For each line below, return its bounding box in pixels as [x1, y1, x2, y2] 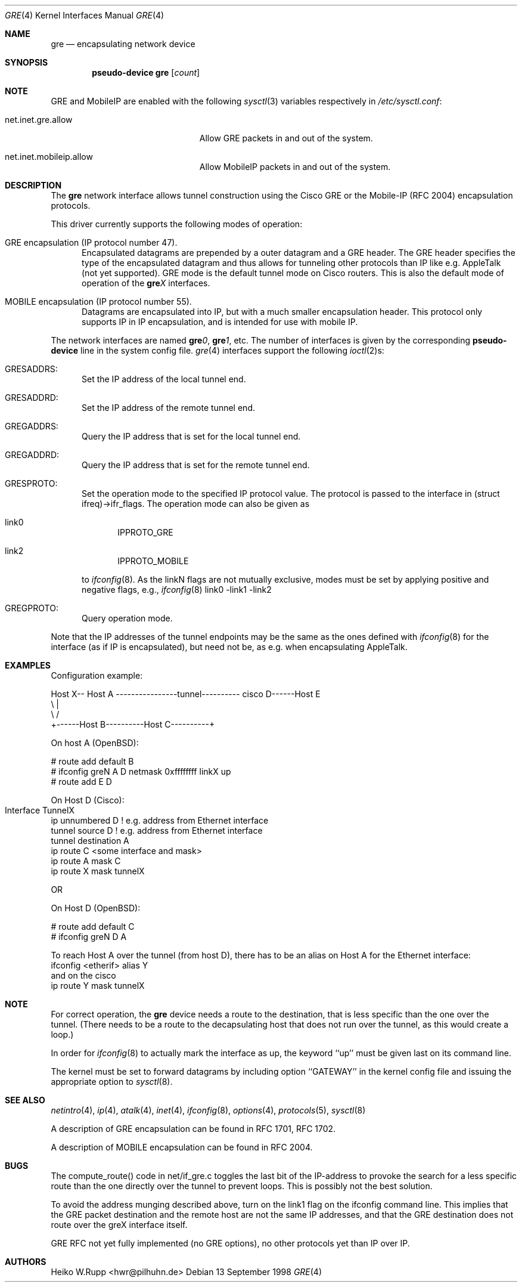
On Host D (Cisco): [51, 795, 125, 805]
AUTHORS [5, 1257, 46, 1267]
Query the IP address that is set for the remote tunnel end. [82, 460, 310, 470]
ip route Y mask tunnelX [51, 980, 145, 991]
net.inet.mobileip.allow [5, 151, 93, 162]
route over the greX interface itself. [51, 1220, 188, 1230]
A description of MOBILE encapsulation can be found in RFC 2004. [51, 1142, 313, 1152]
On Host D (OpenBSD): [51, 903, 141, 913]
